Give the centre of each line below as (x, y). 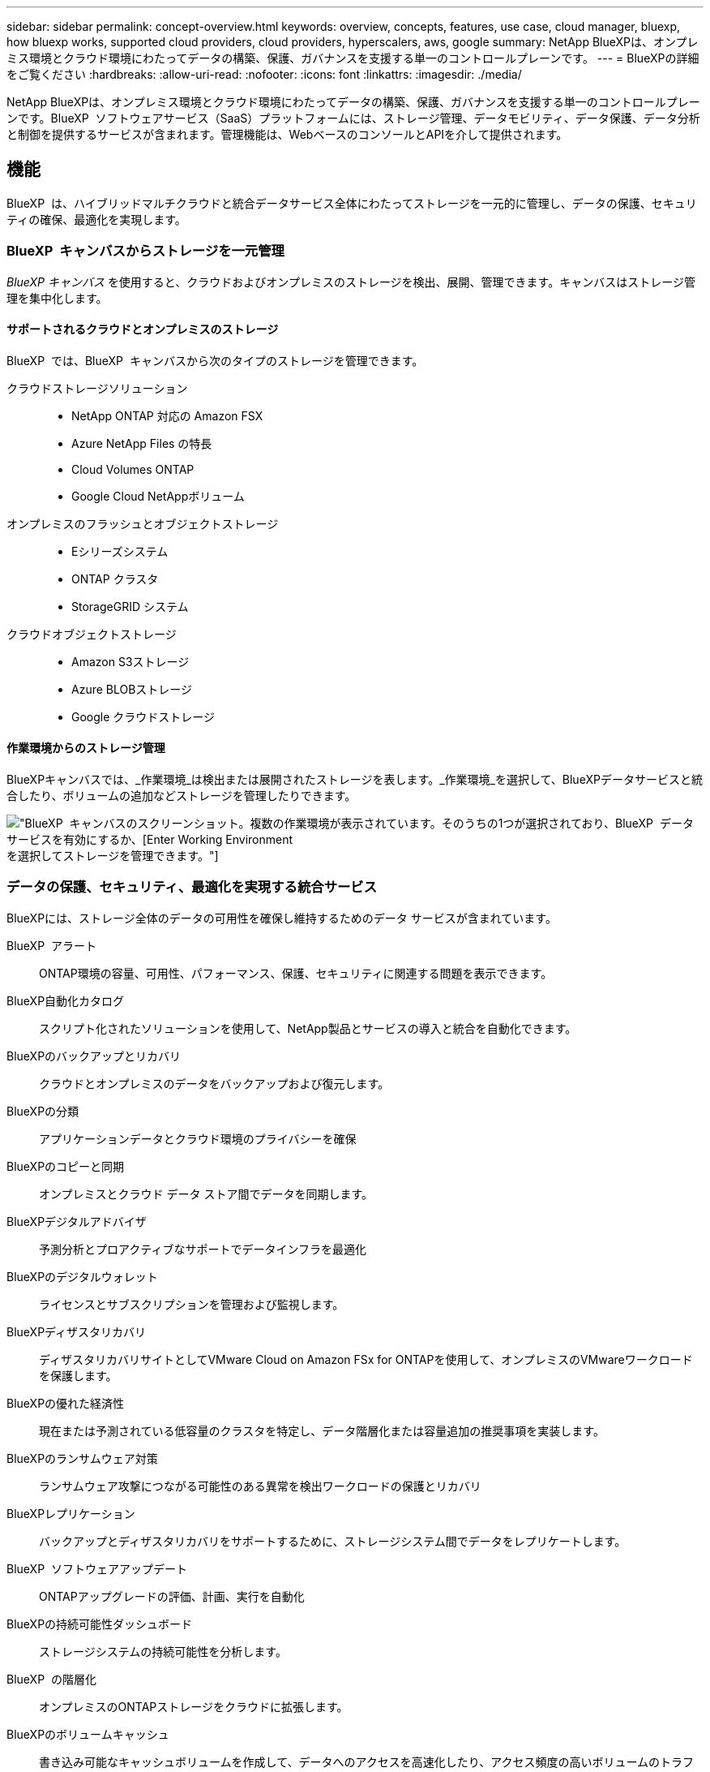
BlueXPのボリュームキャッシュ (88, 1734)
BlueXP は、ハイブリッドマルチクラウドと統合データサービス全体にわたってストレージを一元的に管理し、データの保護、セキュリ (352, 203)
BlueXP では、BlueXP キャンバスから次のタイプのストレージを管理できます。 (215, 360)
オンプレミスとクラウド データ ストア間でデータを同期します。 (206, 1194)
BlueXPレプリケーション (71, 1513)
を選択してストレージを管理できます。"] (113, 856)
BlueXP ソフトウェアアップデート (97, 1568)
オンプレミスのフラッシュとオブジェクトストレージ (143, 523)
